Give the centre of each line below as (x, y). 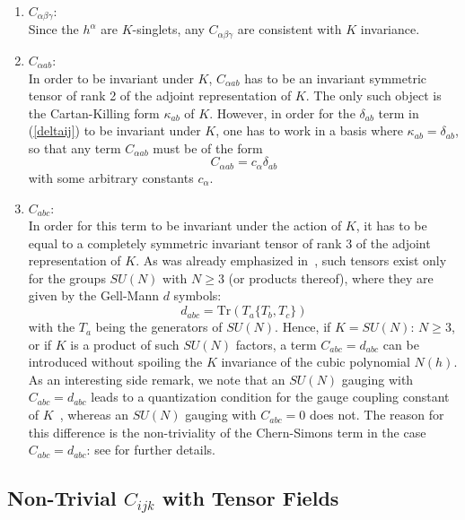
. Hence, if (303, 327)
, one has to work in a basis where (309, 130)
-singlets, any (168, 29)
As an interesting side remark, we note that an (157, 379)
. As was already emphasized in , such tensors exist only (291, 260)
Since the (53, 29)
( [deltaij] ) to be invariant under (114, 130)
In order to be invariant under (111, 78)
